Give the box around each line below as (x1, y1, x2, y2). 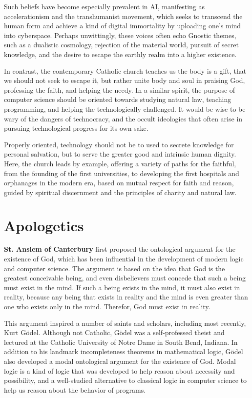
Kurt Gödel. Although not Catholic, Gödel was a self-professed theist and (4, 327, 225, 338)
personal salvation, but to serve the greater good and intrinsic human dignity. (4, 149, 236, 159)
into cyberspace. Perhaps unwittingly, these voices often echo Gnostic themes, (4, 30, 236, 40)
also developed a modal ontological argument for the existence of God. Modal (4, 356, 236, 366)
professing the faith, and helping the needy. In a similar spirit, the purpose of (4, 84, 235, 95)
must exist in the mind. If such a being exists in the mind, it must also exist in (4, 282, 240, 292)
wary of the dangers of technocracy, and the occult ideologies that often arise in (4, 113, 243, 123)
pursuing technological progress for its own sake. (4, 123, 148, 133)
